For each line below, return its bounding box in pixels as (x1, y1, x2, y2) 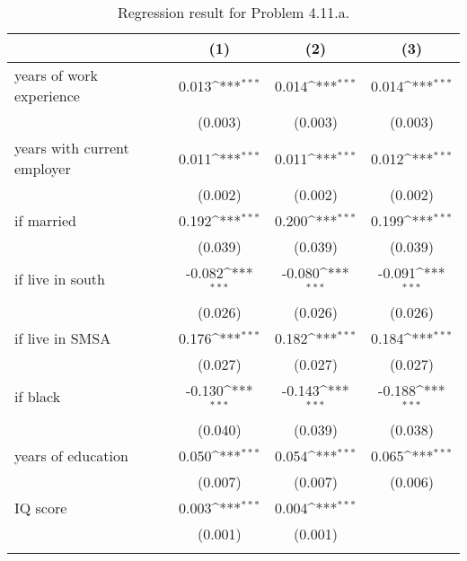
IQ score (14, 496, 67, 518)
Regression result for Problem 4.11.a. (117, 2, 350, 22)
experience (14, 85, 80, 106)
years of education (14, 444, 128, 466)
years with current (14, 137, 129, 158)
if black (14, 386, 61, 408)
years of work (14, 65, 99, 85)
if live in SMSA (14, 327, 111, 348)
